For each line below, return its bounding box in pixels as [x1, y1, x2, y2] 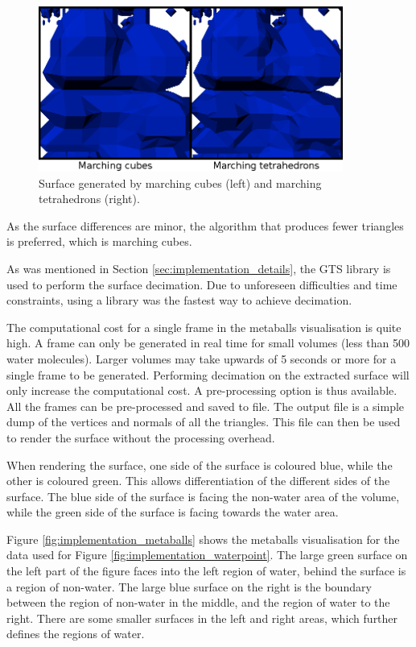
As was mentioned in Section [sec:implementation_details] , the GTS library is [6, 259, 391, 276]
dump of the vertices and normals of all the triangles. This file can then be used [6, 413, 401, 430]
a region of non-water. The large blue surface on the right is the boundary [6, 578, 372, 595]
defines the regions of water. [6, 625, 145, 642]
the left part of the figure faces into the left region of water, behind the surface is [6, 562, 406, 579]
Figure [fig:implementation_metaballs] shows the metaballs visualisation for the [6, 530, 400, 547]
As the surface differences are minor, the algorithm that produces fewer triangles [6, 217, 404, 234]
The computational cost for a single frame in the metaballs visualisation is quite [6, 318, 402, 335]
